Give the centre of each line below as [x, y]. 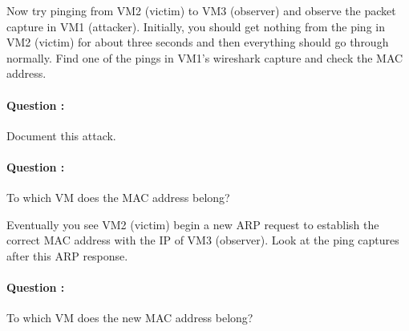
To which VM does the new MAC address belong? [130, 318]
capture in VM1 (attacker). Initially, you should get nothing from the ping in [196, 26]
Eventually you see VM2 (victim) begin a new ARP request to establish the [193, 224]
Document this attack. [61, 135]
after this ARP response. [67, 255]
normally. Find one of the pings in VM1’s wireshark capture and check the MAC [205, 57]
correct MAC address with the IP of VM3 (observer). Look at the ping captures [203, 240]
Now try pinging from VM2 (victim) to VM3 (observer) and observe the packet [201, 10]
